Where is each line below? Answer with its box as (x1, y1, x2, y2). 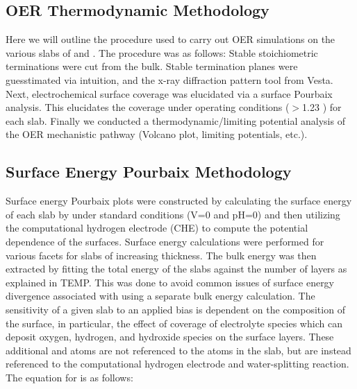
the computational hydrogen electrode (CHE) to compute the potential (6, 221, 308, 235)
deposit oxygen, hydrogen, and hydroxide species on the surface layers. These (6, 329, 334, 344)
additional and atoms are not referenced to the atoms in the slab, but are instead (6, 343, 351, 357)
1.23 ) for (302, 100, 342, 114)
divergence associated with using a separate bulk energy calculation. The (6, 288, 315, 303)
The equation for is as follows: (6, 370, 133, 384)
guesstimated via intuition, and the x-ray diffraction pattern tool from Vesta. (6, 72, 333, 87)
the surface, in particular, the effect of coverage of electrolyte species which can (6, 315, 342, 330)
